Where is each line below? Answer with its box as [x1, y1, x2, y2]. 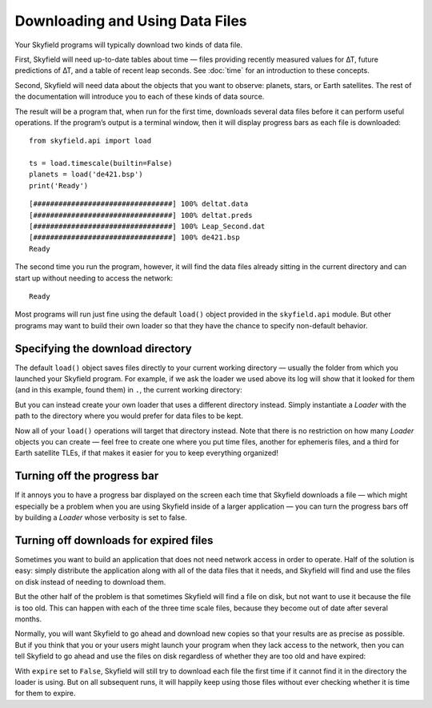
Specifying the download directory [14, 341, 192, 356]
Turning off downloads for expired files [14, 533, 214, 547]
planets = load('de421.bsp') [29, 170, 143, 179]
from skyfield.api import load [29, 136, 152, 146]
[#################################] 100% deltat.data [29, 199, 249, 208]
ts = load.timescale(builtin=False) [29, 159, 173, 168]
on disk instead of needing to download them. [14, 577, 166, 586]
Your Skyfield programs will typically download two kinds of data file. [14, 40, 243, 50]
